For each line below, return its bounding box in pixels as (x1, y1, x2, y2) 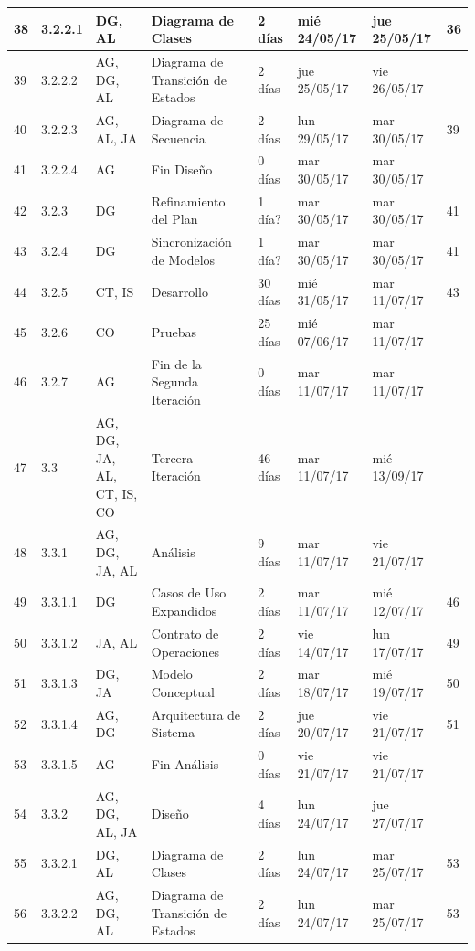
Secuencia (151, 128, 206, 147)
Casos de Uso (151, 583, 227, 602)
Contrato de (151, 623, 219, 642)
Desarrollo (151, 281, 208, 301)
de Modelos (151, 249, 216, 269)
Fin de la (151, 354, 202, 373)
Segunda (151, 372, 199, 391)
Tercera (151, 448, 194, 467)
